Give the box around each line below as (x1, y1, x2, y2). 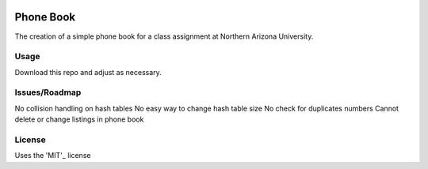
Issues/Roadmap (14, 87, 82, 98)
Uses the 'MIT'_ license (14, 151, 91, 160)
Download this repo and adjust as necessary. (14, 67, 162, 77)
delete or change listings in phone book (14, 115, 144, 124)
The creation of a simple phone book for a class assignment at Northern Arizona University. (14, 32, 314, 41)
